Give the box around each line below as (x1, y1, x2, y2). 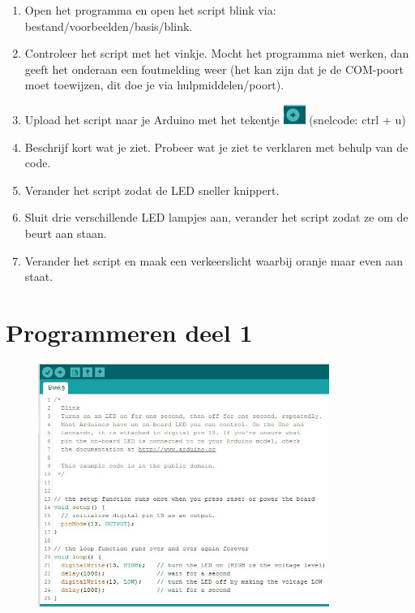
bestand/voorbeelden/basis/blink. (24, 17, 193, 34)
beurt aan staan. (24, 224, 107, 241)
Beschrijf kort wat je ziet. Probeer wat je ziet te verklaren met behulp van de (24, 138, 409, 155)
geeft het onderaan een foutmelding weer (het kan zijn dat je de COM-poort (24, 60, 404, 77)
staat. (24, 268, 53, 285)
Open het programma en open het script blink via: (24, 2, 276, 18)
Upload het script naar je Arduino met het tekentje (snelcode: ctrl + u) (24, 110, 406, 127)
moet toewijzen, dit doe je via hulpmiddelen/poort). (24, 76, 285, 93)
